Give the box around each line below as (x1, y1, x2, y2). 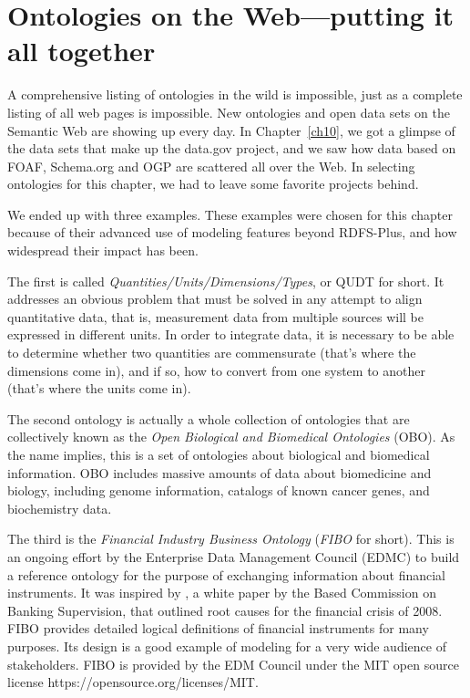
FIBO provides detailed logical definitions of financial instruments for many (7, 619, 429, 638)
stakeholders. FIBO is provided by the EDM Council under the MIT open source (7, 654, 459, 673)
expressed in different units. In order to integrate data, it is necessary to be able (7, 325, 455, 344)
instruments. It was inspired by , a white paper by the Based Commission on (7, 583, 436, 602)
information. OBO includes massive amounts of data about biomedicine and (7, 463, 432, 482)
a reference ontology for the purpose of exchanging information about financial (7, 565, 445, 584)
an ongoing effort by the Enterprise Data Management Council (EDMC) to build (7, 547, 460, 566)
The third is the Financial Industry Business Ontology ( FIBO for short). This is (7, 529, 455, 548)
